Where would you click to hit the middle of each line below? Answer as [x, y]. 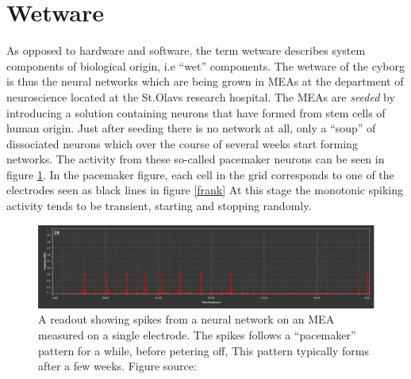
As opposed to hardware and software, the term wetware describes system [186, 50]
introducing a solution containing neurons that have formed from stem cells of [196, 112]
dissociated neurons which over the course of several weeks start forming [182, 143]
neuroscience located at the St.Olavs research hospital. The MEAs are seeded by [201, 96]
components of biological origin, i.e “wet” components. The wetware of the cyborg [205, 65]
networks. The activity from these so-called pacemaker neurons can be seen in [196, 159]
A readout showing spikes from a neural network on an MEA [186, 319]
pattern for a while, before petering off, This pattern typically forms [204, 350]
